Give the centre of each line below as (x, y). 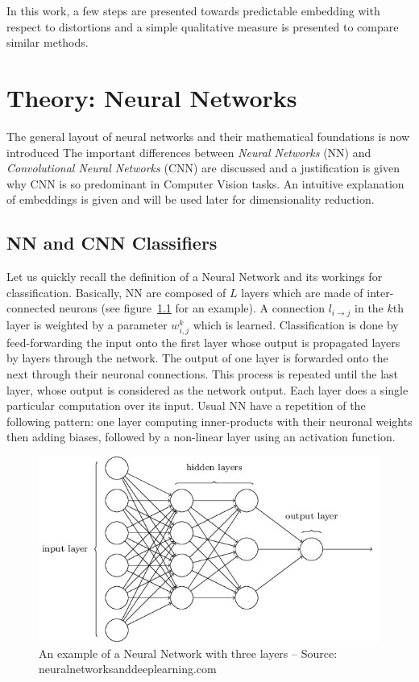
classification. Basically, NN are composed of (116, 292)
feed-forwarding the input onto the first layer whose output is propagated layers (203, 342)
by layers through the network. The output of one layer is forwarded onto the (197, 358)
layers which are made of (302, 292)
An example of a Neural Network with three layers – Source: (188, 653)
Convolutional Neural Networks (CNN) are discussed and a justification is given (203, 168)
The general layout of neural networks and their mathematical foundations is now (208, 136)
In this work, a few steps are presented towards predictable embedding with (193, 10)
